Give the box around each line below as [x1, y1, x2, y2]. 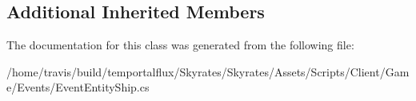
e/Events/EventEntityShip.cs [6, 79, 150, 95]
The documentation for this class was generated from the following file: [6, 37, 354, 53]
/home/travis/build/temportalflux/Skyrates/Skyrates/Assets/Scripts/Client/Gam [6, 63, 410, 80]
